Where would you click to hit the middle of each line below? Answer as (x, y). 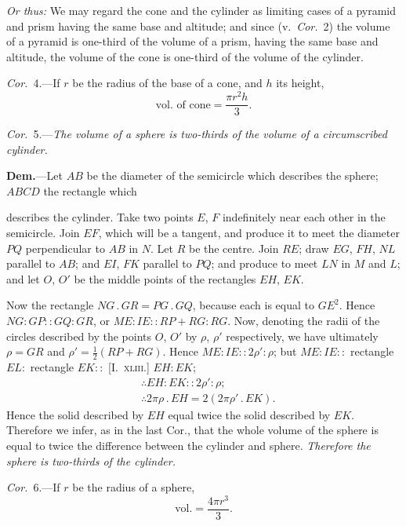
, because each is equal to (254, 305)
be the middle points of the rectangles (165, 278)
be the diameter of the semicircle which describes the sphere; (232, 175)
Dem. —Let (35, 175)
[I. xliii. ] (129, 367)
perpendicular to (65, 248)
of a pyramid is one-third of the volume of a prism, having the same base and (192, 41)
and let (23, 278)
